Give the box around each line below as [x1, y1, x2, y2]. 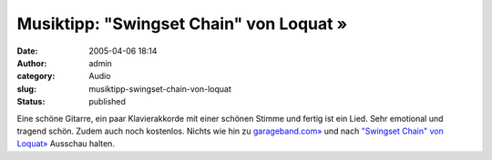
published [88, 96, 127, 107]
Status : [16, 96, 46, 107]
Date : [16, 45, 38, 56]
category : [16, 71, 56, 82]
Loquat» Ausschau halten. [16, 138, 116, 149]
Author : [16, 57, 47, 68]
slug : [16, 83, 36, 95]
